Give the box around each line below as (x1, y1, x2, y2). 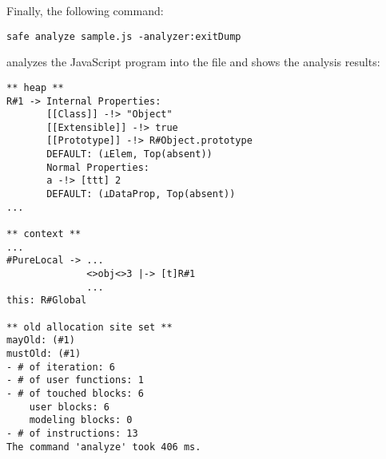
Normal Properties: (46, 161, 149, 173)
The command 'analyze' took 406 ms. (6, 441, 201, 453)
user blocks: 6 (29, 401, 109, 413)
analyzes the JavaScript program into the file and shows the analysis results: (6, 53, 380, 70)
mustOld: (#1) (6, 347, 82, 359)
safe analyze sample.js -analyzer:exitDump (6, 30, 241, 42)
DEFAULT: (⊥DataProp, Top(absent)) (46, 188, 236, 200)
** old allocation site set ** (6, 321, 173, 333)
